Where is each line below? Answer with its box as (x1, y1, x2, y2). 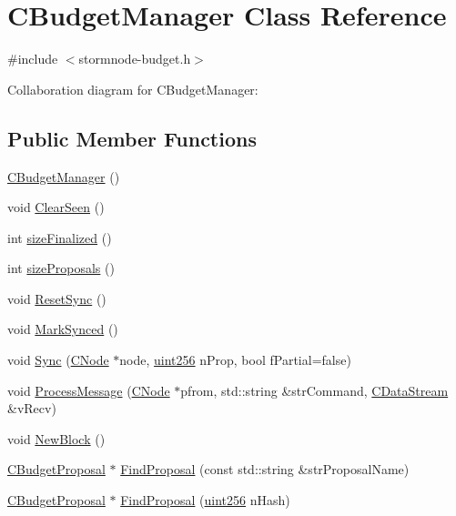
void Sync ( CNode (7, 350, 109, 369)
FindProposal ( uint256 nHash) (120, 491, 290, 510)
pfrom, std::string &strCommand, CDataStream (180, 380, 449, 400)
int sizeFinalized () (7, 228, 112, 247)
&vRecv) (7, 399, 56, 418)
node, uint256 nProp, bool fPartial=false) (119, 350, 351, 369)
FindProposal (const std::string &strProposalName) (120, 460, 410, 479)
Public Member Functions (7, 124, 257, 152)
